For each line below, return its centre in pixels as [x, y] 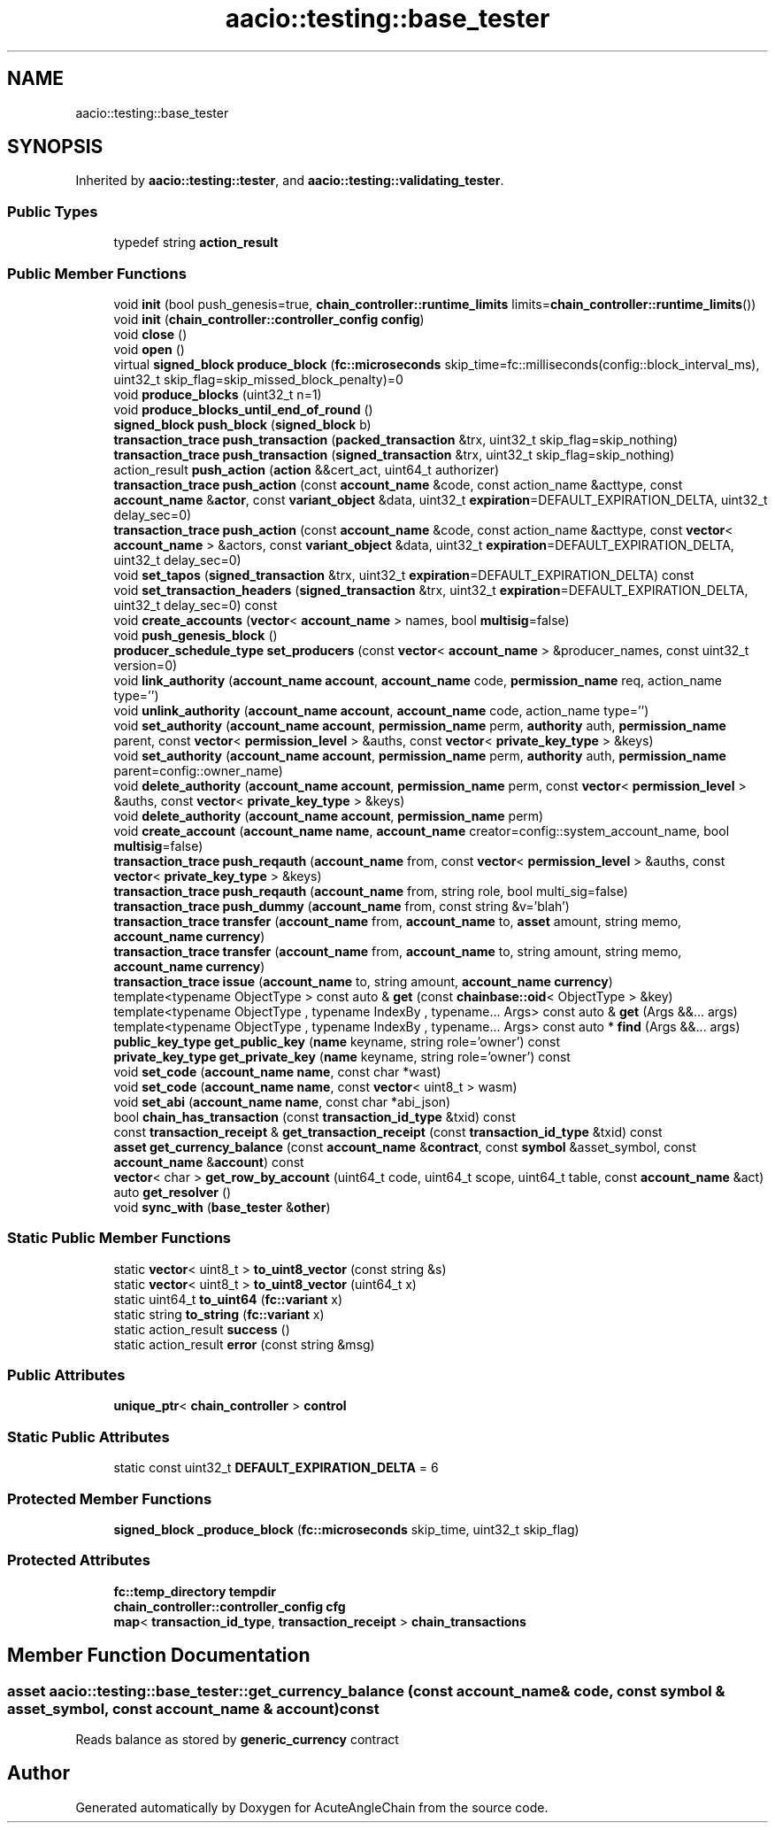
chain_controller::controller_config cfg [230, 1606]
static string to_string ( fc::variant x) [219, 1314]
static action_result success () [202, 1329]
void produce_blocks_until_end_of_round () [243, 409]
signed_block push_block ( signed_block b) [242, 424]
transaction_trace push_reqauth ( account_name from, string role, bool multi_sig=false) [371, 891]
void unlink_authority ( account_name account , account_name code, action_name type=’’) [381, 710]
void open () [149, 349]
